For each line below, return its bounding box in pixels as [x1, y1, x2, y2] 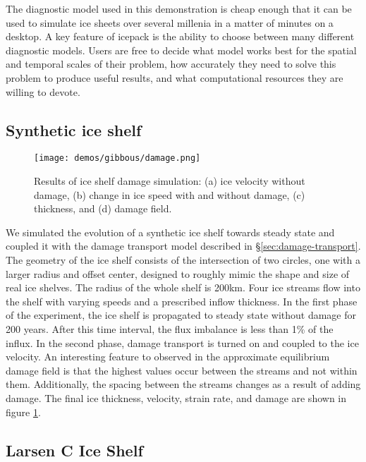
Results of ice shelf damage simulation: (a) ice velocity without [34, 174, 305, 188]
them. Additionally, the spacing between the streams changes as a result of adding [6, 377, 361, 391]
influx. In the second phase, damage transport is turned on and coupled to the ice [6, 335, 359, 350]
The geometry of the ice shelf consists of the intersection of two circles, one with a [6, 252, 360, 267]
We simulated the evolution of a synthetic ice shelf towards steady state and [6, 224, 335, 239]
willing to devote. [6, 84, 80, 99]
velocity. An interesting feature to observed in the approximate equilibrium [6, 349, 330, 364]
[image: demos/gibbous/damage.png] [34, 153, 201, 164]
